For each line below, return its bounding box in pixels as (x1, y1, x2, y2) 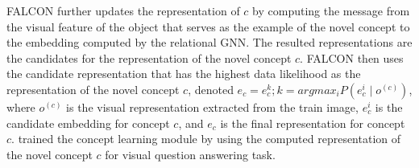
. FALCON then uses (300, 49, 404, 66)
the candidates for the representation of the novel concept (6, 49, 292, 66)
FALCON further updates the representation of (6, 2, 240, 18)
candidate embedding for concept (6, 114, 170, 131)
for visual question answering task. (105, 145, 276, 162)
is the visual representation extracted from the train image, (66, 98, 359, 115)
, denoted (188, 80, 234, 97)
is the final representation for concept (220, 114, 405, 131)
